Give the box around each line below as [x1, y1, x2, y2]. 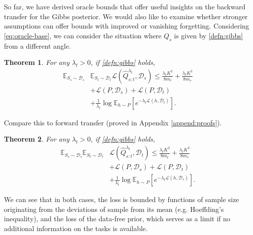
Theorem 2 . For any [4, 134, 69, 144]
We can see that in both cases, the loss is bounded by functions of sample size [4, 194, 239, 205]
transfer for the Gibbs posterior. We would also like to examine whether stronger [4, 11, 248, 21]
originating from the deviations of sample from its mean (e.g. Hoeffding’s [4, 204, 224, 214]
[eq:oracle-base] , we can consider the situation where [4, 30, 161, 40]
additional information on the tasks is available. [4, 223, 148, 233]
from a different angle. [4, 40, 71, 51]
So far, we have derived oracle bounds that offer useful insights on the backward [4, 1, 246, 11]
